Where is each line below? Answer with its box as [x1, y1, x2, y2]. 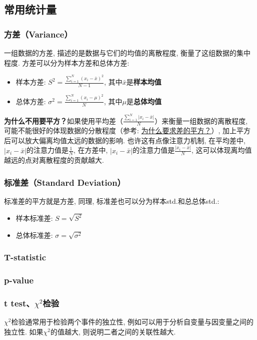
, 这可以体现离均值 [191, 145, 252, 155]
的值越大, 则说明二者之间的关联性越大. [50, 326, 176, 336]
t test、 [4, 296, 34, 309]
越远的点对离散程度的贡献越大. [4, 155, 104, 165]
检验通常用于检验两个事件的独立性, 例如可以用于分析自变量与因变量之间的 [11, 316, 254, 327]
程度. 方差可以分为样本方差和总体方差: [4, 57, 129, 68]
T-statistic [4, 251, 46, 263]
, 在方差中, [73, 145, 108, 155]
